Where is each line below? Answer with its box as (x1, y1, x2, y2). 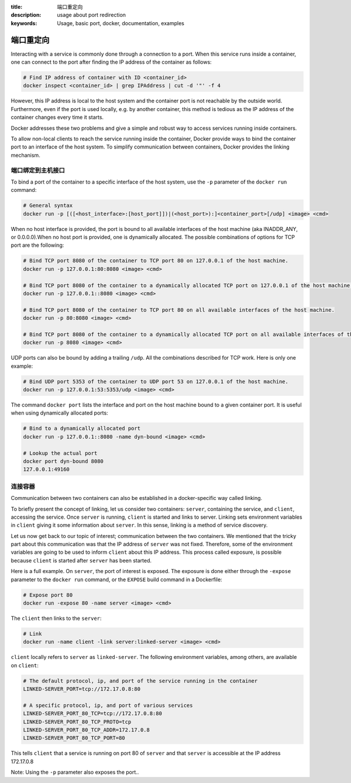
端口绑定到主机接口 (11, 166, 66, 174)
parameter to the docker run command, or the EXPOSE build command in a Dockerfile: (11, 576, 222, 583)
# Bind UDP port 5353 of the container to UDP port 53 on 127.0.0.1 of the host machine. (23, 378, 289, 385)
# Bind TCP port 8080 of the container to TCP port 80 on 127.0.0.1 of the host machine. (23, 257, 289, 264)
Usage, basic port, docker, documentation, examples (57, 19, 184, 26)
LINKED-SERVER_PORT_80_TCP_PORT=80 (23, 734, 125, 741)
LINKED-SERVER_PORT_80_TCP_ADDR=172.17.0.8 (23, 727, 150, 733)
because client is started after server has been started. (11, 557, 152, 564)
